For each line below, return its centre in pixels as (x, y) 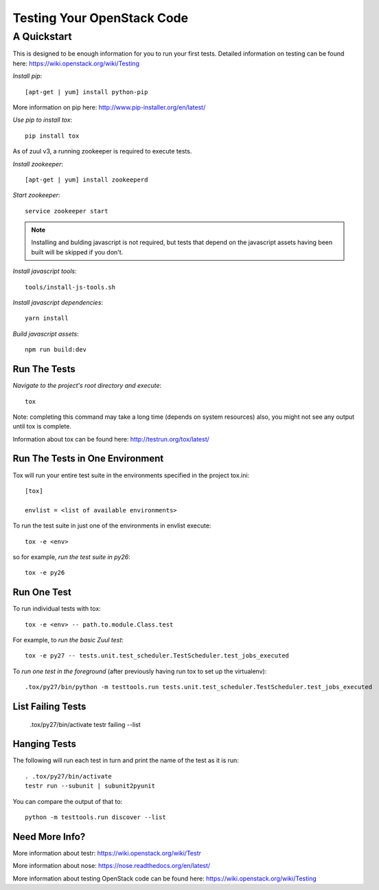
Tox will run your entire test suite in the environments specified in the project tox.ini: (131, 475)
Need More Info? (49, 837)
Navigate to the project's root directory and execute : (87, 386)
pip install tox (52, 135)
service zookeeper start (67, 211)
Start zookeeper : (36, 195)
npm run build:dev (56, 350)
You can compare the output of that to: (68, 801)
